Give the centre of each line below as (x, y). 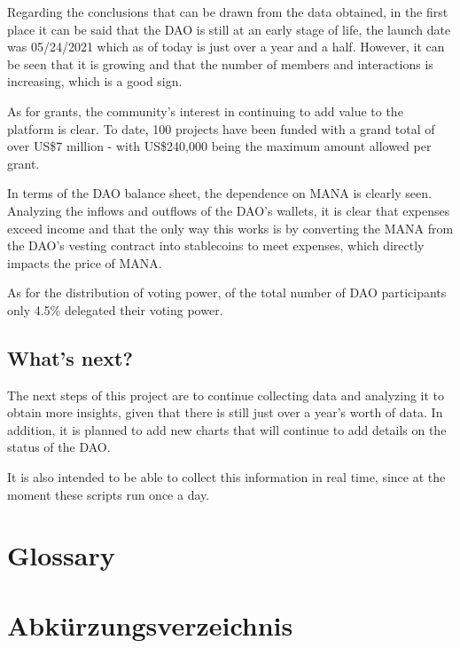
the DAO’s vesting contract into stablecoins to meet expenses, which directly (216, 245)
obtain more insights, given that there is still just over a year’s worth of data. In (225, 412)
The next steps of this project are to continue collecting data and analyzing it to (226, 395)
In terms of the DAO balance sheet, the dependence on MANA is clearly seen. (219, 193)
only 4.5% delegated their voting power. (115, 309)
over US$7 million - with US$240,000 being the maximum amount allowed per (219, 146)
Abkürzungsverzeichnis (150, 624)
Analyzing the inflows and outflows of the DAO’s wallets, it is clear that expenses (229, 210)
